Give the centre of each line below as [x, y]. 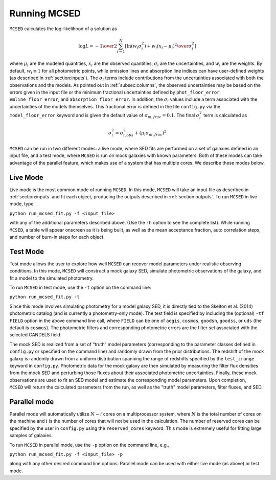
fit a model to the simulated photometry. [52, 278]
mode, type [21, 204]
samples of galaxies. [31, 436]
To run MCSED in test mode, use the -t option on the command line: [80, 288]
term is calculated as [225, 115]
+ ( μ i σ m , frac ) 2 [151, 133]
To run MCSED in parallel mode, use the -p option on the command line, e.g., [89, 445]
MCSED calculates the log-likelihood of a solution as [63, 29]
